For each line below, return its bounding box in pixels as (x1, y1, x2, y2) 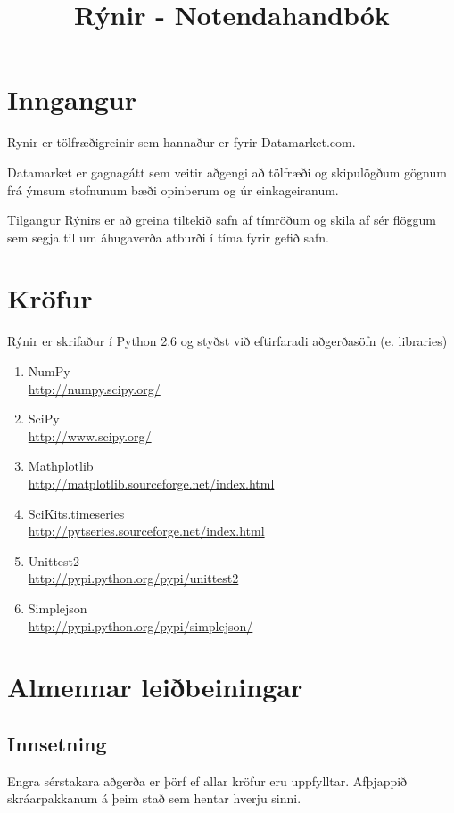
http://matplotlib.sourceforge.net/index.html (28, 473, 275, 492)
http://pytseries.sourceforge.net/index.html (28, 521, 265, 540)
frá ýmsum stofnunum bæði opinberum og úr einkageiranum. (7, 180, 339, 199)
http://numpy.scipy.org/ (28, 379, 161, 398)
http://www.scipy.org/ (28, 426, 152, 445)
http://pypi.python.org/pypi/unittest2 (28, 569, 239, 587)
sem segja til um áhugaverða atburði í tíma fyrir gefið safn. (7, 227, 329, 246)
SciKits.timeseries (28, 504, 125, 522)
